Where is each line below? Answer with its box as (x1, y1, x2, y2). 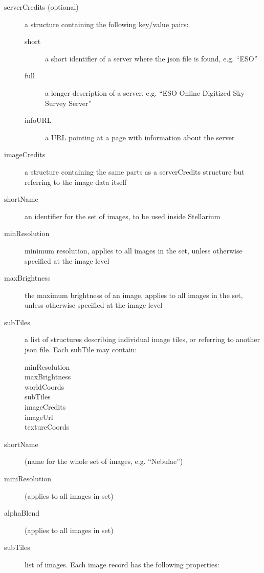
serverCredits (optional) (4, 2, 79, 12)
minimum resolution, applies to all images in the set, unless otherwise (25, 245, 243, 256)
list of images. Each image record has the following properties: (25, 559, 219, 569)
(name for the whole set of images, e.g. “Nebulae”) (25, 456, 183, 466)
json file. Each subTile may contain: (25, 344, 137, 355)
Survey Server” (45, 97, 92, 108)
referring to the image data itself (25, 176, 127, 187)
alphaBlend (4, 507, 40, 518)
